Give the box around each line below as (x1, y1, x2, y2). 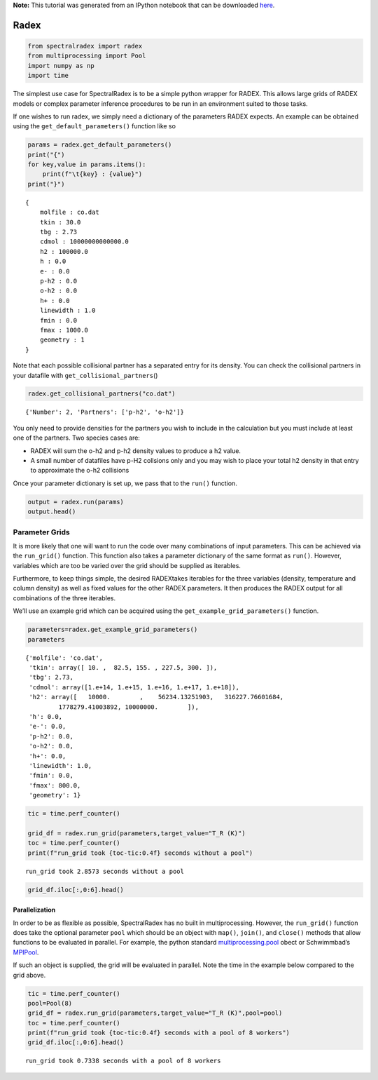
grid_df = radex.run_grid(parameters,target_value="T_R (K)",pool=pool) (27, 1009, 283, 1017)
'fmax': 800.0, (29, 781, 81, 789)
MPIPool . (13, 947, 39, 957)
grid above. (13, 971, 46, 979)
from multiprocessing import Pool (27, 52, 146, 60)
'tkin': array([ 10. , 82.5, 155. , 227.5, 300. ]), (29, 663, 218, 672)
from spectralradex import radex (27, 42, 143, 50)
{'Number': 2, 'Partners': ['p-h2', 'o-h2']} (25, 408, 185, 417)
